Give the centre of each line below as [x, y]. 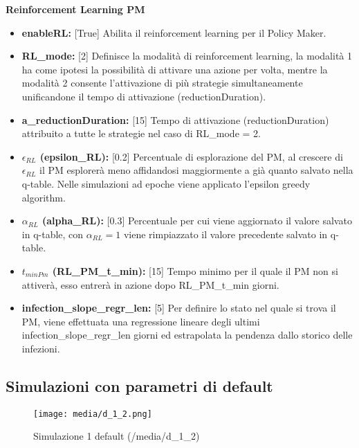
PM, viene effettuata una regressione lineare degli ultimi [141, 321]
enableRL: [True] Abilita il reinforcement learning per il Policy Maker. [174, 32]
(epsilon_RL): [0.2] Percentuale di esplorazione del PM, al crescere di [191, 156]
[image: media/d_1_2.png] [93, 414]
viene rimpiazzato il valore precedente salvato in [225, 234]
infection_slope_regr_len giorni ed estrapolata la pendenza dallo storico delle [187, 335]
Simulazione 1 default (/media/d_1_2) [117, 436]
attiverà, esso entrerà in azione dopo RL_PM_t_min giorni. [150, 284]
